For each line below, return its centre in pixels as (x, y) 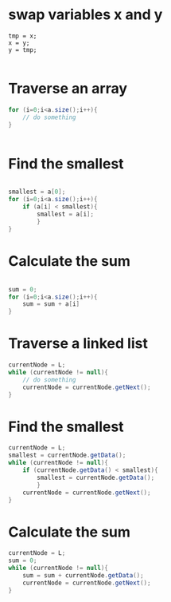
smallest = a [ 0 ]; (37, 192)
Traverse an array (68, 89)
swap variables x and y (85, 15)
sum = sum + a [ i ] (51, 304)
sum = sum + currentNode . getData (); (84, 575)
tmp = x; (23, 36)
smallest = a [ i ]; (65, 214)
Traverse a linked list (78, 344)
